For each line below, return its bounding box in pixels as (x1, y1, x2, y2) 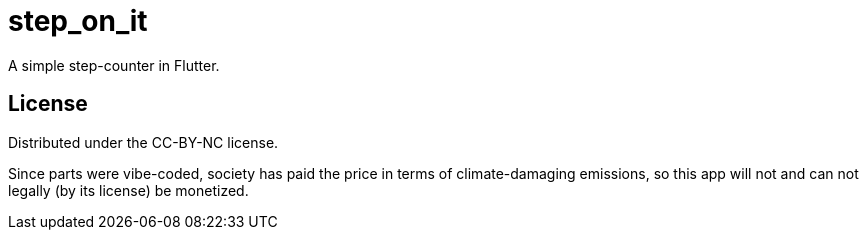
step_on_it (8, 4, 148, 38)
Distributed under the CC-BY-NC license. (8, 133, 279, 151)
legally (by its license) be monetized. (8, 181, 249, 199)
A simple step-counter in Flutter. (8, 56, 220, 74)
